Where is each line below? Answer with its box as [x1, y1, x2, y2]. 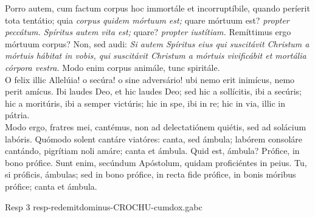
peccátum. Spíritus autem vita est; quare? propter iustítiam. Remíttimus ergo [5, 25, 291, 38]
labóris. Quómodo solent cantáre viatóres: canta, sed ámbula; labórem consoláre [5, 132, 303, 145]
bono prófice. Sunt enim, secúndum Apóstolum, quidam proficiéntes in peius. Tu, [5, 156, 307, 169]
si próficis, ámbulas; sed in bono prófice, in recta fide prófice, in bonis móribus [5, 168, 296, 181]
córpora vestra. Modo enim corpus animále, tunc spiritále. [5, 61, 220, 73]
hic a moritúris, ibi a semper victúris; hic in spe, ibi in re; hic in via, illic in [5, 96, 285, 109]
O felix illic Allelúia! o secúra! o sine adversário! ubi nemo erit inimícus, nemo [5, 73, 295, 85]
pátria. [5, 109, 30, 121]
